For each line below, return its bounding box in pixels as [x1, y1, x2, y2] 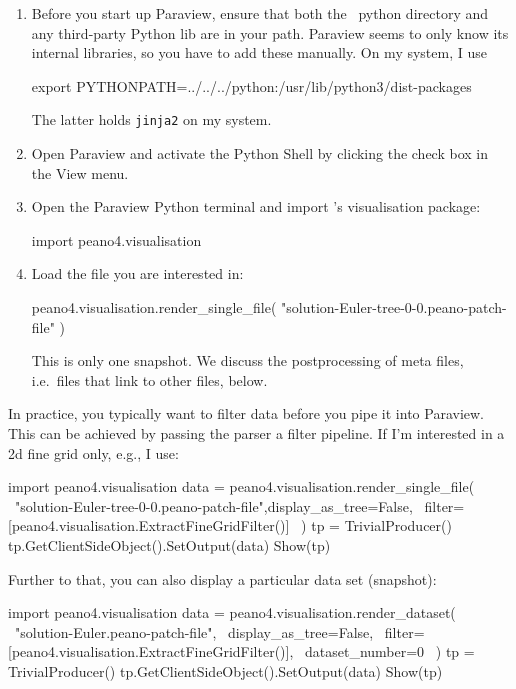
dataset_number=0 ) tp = [304, 641, 475, 662]
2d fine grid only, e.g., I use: [8, 442, 179, 463]
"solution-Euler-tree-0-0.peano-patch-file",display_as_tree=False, [14, 495, 413, 516]
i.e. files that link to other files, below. [31, 369, 268, 390]
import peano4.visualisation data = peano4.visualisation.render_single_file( [8, 476, 475, 497]
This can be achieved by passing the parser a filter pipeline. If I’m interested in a [8, 422, 505, 443]
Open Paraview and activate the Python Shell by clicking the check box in [31, 143, 489, 164]
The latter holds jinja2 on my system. [31, 109, 272, 130]
